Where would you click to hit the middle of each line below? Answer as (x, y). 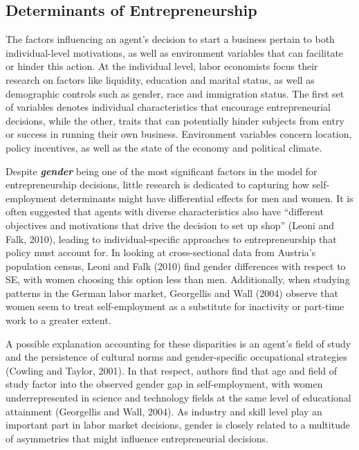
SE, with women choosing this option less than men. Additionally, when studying (178, 279)
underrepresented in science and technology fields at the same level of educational (178, 398)
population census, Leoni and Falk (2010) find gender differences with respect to (176, 265)
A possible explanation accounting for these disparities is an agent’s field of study (178, 343)
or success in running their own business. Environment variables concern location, (179, 134)
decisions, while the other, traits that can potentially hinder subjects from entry (175, 120)
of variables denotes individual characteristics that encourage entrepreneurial (168, 107)
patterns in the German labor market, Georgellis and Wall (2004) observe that (172, 292)
